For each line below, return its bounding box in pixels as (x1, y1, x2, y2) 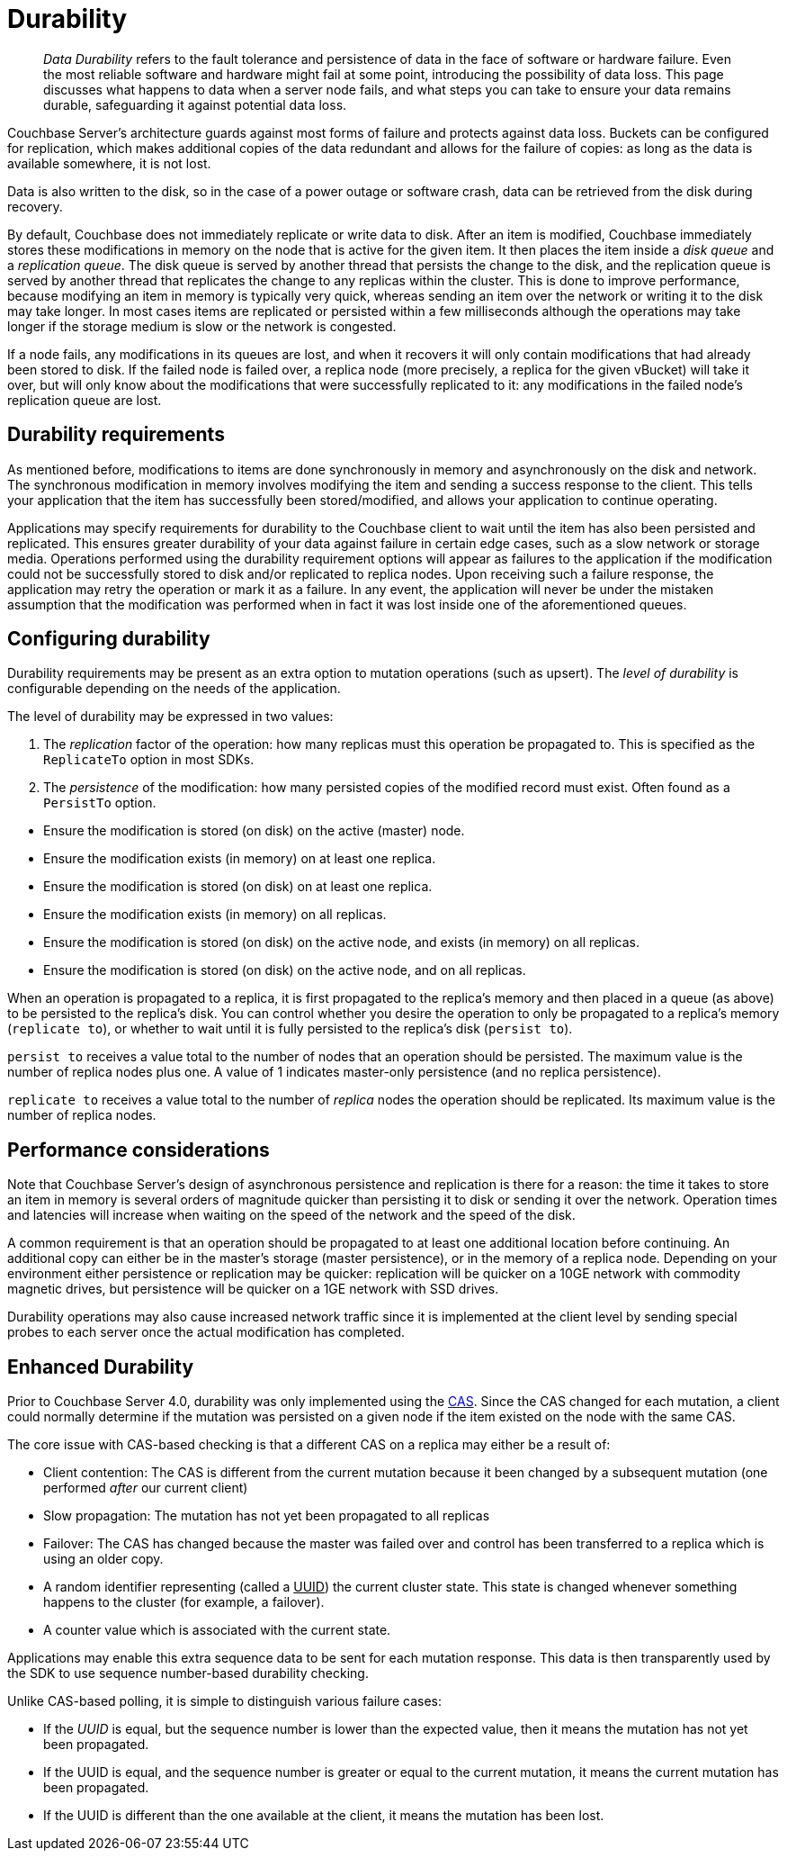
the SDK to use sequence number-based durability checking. (7, 1665, 369, 1682)
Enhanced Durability (7, 1355, 194, 1378)
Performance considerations (7, 1138, 270, 1161)
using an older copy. (43, 1551, 164, 1567)
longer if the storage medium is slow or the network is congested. (7, 318, 397, 334)
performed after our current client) (43, 1480, 248, 1496)
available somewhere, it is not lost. (7, 155, 211, 171)
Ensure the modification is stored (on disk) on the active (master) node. (43, 823, 465, 839)
